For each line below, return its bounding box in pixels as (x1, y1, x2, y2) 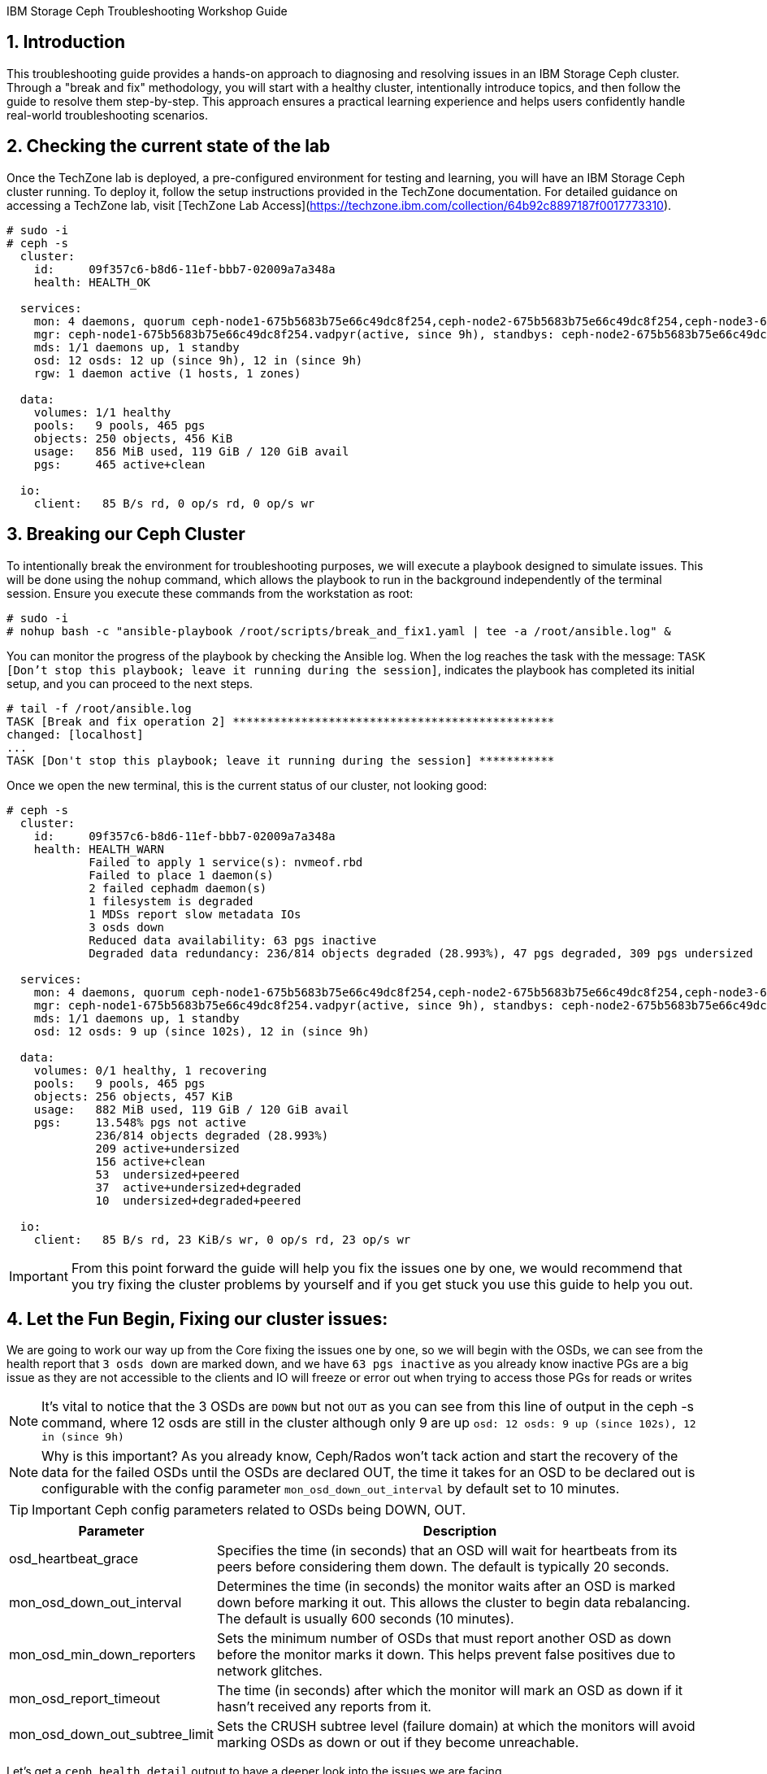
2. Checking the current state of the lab (6, 136, 331, 157)
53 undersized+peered (95, 1167, 240, 1181)
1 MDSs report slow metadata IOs (89, 907, 301, 921)
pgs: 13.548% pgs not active (33, 1115, 247, 1129)
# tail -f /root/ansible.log (6, 701, 192, 715)
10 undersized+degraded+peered (95, 1193, 301, 1207)
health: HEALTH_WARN (33, 842, 164, 856)
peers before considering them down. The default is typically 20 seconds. (217, 1558, 669, 1576)
